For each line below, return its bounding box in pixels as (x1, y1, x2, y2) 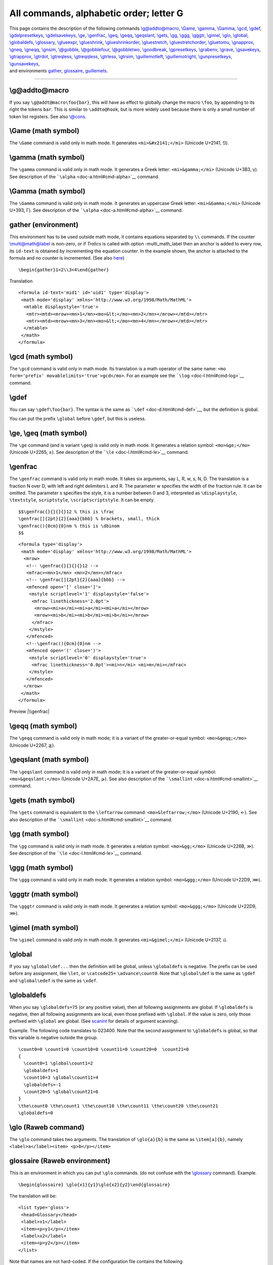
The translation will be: (9, 1193, 57, 1199)
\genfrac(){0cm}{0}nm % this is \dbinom (18, 523, 120, 529)
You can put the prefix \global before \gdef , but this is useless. (9, 415, 146, 422)
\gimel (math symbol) (9, 923, 79, 932)
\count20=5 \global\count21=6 (23, 1088, 99, 1094)
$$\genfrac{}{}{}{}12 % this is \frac (18, 509, 115, 515)
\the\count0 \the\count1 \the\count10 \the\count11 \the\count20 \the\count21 (18, 1103, 218, 1109)
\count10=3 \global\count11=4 (23, 1075, 99, 1080)
